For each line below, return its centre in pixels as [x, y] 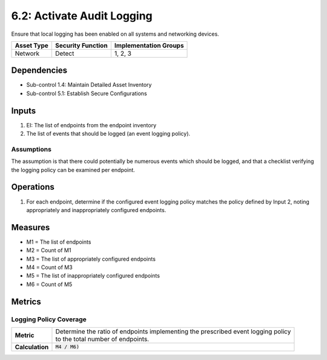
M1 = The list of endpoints [59, 242]
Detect [65, 53]
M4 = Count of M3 [49, 267]
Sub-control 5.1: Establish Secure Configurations [87, 93]
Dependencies [39, 71]
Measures [31, 227]
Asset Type [31, 45]
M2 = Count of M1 [49, 250]
